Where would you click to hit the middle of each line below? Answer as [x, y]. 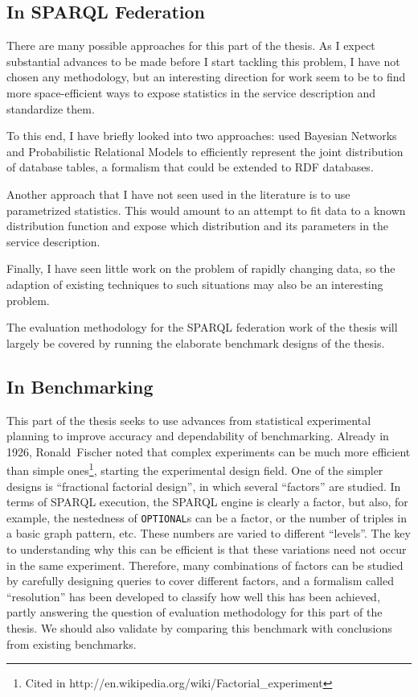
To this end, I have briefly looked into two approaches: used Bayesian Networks [202, 136]
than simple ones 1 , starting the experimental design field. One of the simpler [195, 469]
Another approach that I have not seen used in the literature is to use [178, 194]
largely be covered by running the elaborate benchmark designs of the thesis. [196, 342]
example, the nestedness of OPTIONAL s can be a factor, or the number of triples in [207, 517]
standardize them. [51, 108]
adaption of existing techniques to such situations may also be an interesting [195, 284]
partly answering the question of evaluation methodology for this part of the [195, 612]
